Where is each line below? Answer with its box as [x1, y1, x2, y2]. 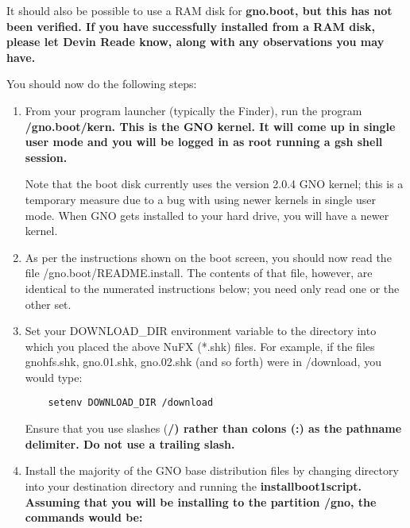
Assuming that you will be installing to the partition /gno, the [25, 493, 377, 510]
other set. [25, 295, 72, 312]
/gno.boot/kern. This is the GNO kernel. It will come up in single [25, 118, 396, 134]
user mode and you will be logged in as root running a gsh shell [25, 133, 383, 150]
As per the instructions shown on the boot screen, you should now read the [25, 249, 392, 265]
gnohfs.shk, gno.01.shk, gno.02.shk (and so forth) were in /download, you [25, 353, 381, 370]
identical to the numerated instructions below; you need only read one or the [25, 279, 400, 296]
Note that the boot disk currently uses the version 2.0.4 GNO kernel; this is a [25, 175, 404, 192]
